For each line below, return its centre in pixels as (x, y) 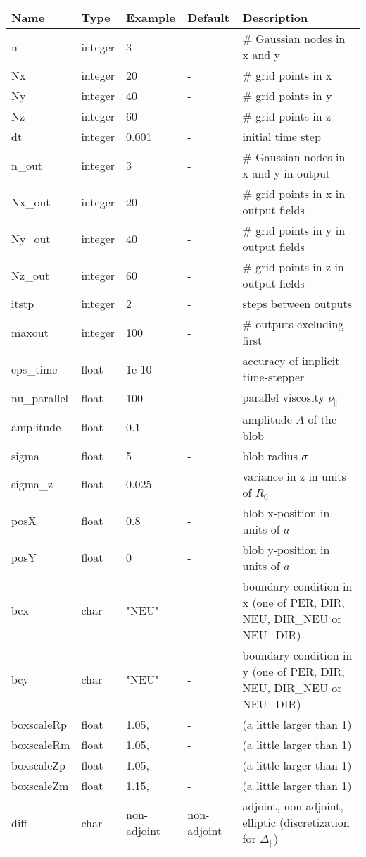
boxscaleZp (38, 765)
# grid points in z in (293, 267)
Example (151, 17)
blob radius (270, 455)
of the (322, 419)
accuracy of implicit (291, 360)
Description (275, 17)
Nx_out (31, 202)
